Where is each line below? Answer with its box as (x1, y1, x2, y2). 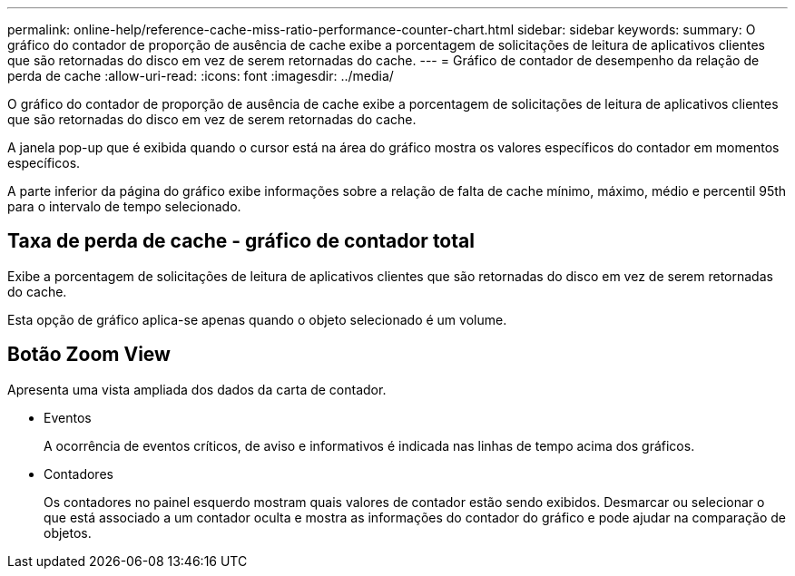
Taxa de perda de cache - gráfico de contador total (7, 229, 475, 253)
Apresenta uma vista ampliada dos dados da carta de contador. (7, 381, 387, 397)
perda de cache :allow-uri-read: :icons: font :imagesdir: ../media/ (7, 68, 394, 83)
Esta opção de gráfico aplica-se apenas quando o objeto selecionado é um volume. (7, 311, 507, 327)
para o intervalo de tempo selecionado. (7, 199, 241, 214)
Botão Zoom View (7, 343, 171, 366)
